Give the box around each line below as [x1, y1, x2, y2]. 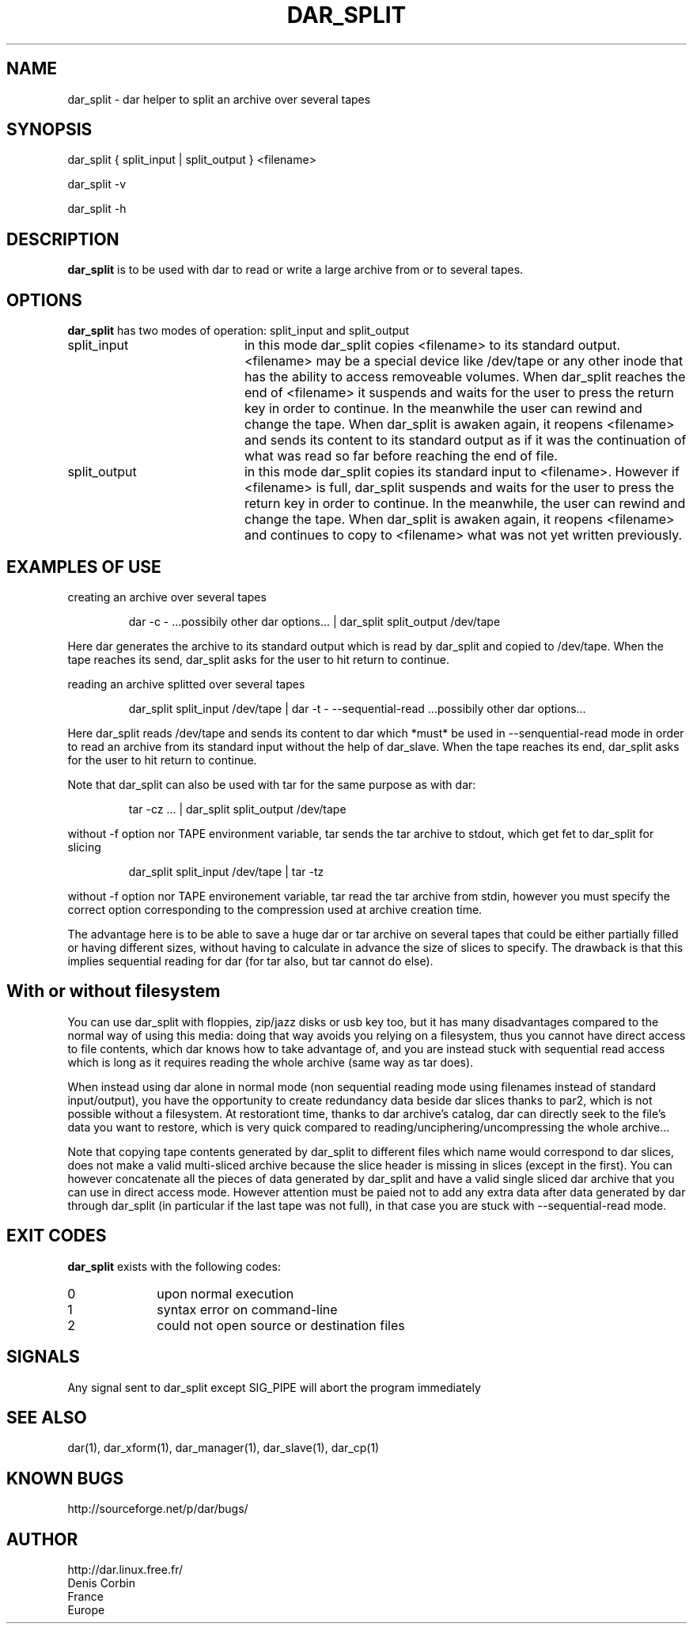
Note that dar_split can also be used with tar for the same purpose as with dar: [67, 777, 476, 791]
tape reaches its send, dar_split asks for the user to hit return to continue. [67, 652, 449, 666]
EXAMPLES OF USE [6, 556, 161, 577]
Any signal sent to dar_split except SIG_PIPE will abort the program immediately [67, 1380, 481, 1394]
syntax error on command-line [157, 1301, 338, 1317]
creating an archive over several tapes [67, 589, 267, 604]
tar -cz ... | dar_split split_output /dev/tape [128, 802, 346, 816]
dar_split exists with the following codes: [67, 1259, 281, 1273]
